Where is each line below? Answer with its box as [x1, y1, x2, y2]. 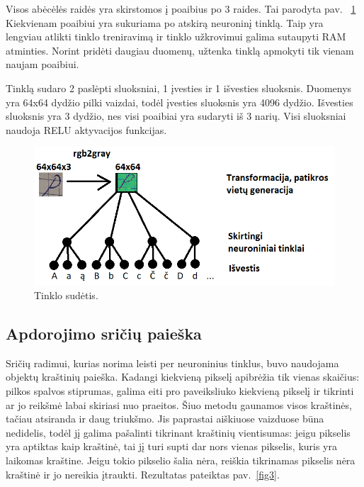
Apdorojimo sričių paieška [6, 323, 202, 345]
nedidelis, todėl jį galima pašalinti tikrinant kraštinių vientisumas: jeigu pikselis [6, 425, 351, 440]
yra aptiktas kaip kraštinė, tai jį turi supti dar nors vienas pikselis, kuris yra [6, 439, 338, 454]
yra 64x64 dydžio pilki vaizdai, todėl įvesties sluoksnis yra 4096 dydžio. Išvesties [6, 94, 353, 109]
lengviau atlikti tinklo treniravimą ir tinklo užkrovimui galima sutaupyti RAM [6, 29, 346, 44]
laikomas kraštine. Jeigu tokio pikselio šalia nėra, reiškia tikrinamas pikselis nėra [6, 453, 356, 468]
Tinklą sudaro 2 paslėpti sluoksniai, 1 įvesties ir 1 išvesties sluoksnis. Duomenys [6, 80, 352, 95]
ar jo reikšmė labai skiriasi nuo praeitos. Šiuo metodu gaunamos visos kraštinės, [6, 397, 352, 412]
